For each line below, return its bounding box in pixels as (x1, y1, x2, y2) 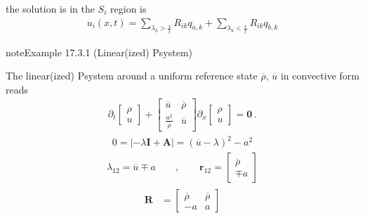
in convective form (280, 68, 359, 83)
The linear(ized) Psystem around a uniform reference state (6, 68, 258, 83)
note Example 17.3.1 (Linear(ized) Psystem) (6, 44, 193, 59)
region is (110, 1, 147, 15)
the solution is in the (6, 1, 95, 15)
